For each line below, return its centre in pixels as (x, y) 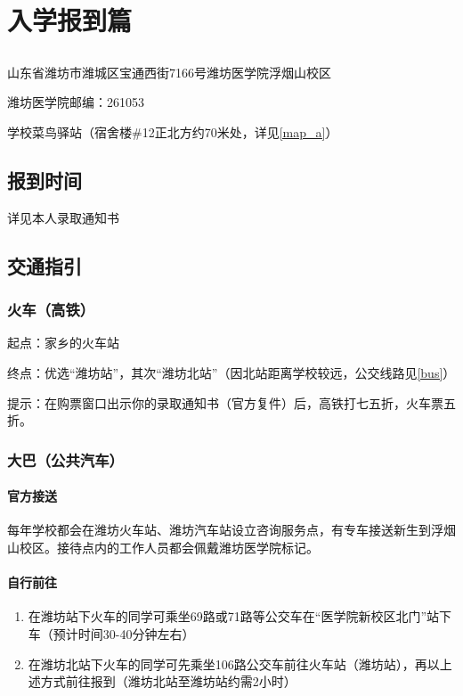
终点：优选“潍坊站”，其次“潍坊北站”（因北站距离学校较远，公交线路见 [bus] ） (231, 372)
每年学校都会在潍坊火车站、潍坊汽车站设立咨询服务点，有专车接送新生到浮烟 (231, 530)
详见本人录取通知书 (63, 217)
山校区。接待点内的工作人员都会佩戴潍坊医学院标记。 (163, 547)
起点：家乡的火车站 (63, 343)
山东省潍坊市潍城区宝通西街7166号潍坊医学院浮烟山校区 (169, 72)
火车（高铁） (51, 310)
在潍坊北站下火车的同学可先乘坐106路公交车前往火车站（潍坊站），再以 (234, 663)
